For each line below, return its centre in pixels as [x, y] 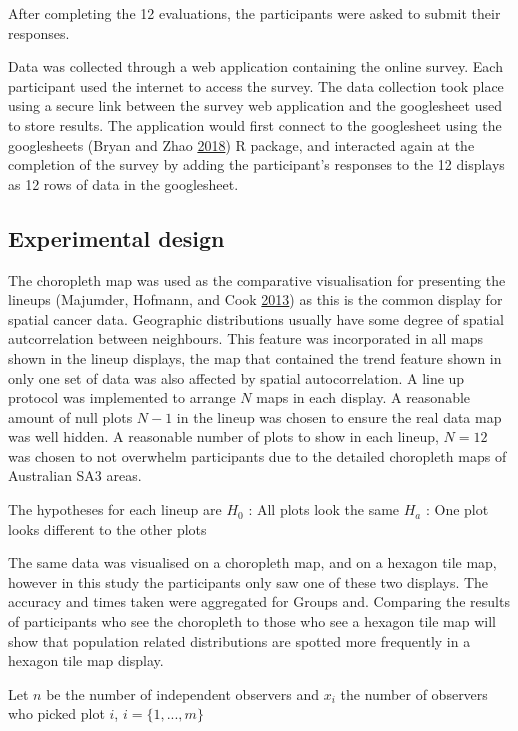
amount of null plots [70, 416]
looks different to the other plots [107, 528]
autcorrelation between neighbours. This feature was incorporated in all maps [246, 338]
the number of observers [414, 693]
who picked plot [56, 713]
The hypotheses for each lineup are [115, 509]
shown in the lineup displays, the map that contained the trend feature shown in [255, 357]
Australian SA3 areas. [75, 475]
